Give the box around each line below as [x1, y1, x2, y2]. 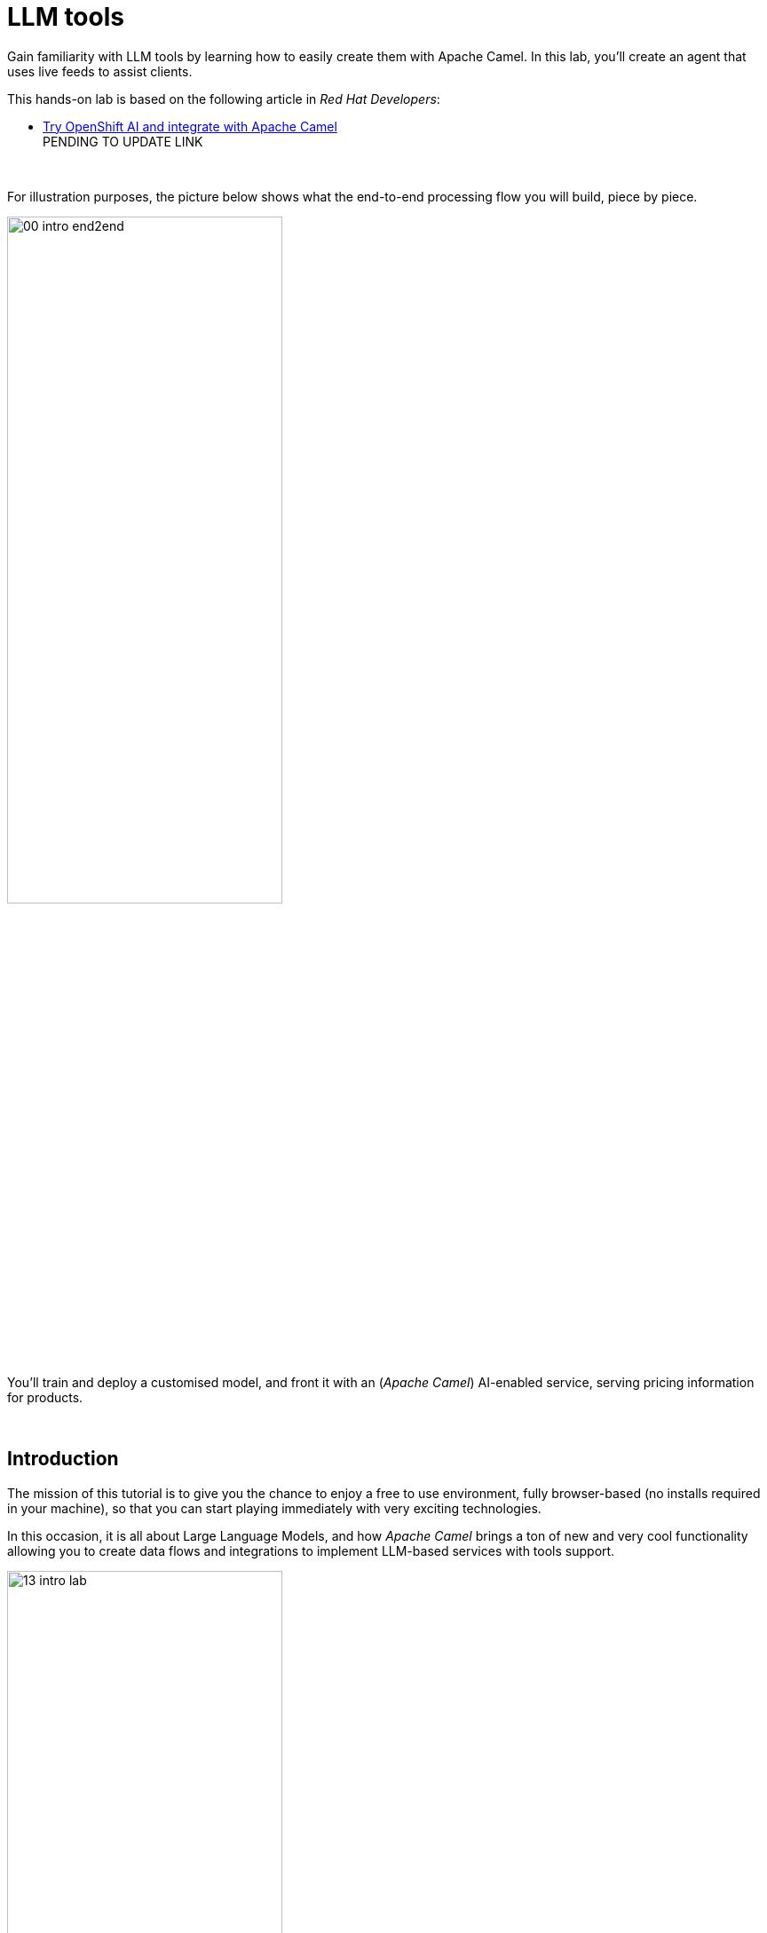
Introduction [7, 1448, 119, 1471]
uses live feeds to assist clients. [7, 63, 193, 79]
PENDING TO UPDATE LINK [43, 133, 203, 149]
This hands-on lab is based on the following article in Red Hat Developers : [7, 91, 440, 107]
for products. [7, 1389, 83, 1405]
